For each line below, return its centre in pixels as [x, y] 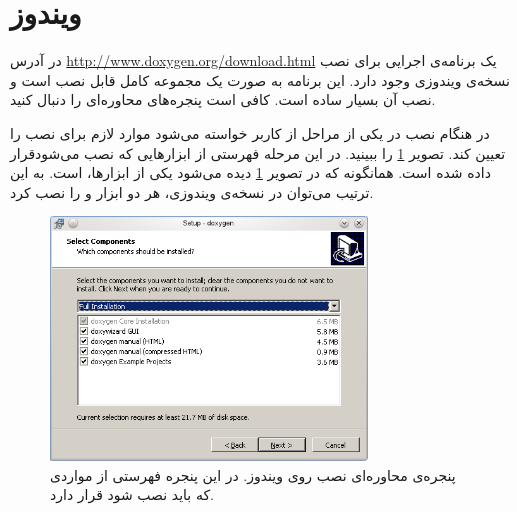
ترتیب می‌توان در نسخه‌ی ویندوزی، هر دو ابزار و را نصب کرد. [192, 191]
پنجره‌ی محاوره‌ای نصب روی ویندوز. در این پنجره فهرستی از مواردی [253, 474]
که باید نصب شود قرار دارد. [132, 494]
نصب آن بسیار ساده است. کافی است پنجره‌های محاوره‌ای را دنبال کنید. [223, 99]
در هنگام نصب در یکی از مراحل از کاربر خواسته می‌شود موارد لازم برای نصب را [250, 132]
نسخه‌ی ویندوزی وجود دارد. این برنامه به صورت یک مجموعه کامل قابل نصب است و [260, 79]
